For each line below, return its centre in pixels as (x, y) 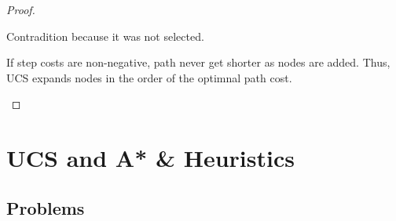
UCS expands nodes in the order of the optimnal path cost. (149, 77)
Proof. (21, 9)
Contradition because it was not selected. (105, 36)
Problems (46, 207)
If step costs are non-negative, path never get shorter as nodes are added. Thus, (198, 62)
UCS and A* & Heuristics (150, 158)
